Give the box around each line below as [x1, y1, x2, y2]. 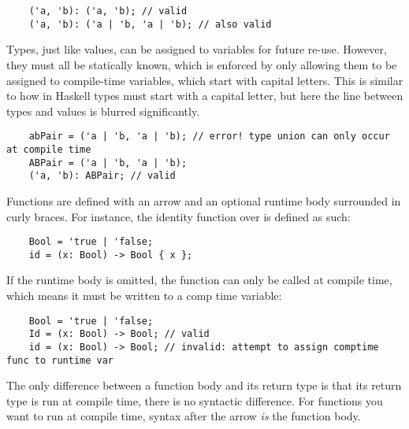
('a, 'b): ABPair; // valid [28, 170, 176, 182]
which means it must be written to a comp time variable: [6, 287, 282, 303]
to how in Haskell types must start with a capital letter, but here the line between [6, 87, 403, 104]
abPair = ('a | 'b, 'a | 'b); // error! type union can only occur [28, 131, 390, 142]
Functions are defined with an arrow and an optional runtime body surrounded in [6, 192, 401, 209]
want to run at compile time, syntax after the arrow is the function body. [6, 408, 361, 424]
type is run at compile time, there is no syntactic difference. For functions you [6, 392, 383, 409]
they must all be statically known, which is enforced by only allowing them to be [6, 56, 397, 72]
